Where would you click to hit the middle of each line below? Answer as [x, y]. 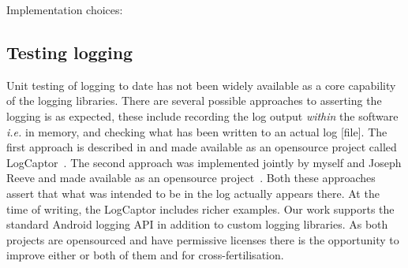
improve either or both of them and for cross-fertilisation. [145, 255]
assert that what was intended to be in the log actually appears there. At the [193, 193]
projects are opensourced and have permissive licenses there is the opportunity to [203, 239]
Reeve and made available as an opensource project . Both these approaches [191, 178]
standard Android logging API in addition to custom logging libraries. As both [197, 224]
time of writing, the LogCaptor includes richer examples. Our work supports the [200, 208]
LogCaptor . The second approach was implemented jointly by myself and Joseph [204, 162]
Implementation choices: [65, 9]
